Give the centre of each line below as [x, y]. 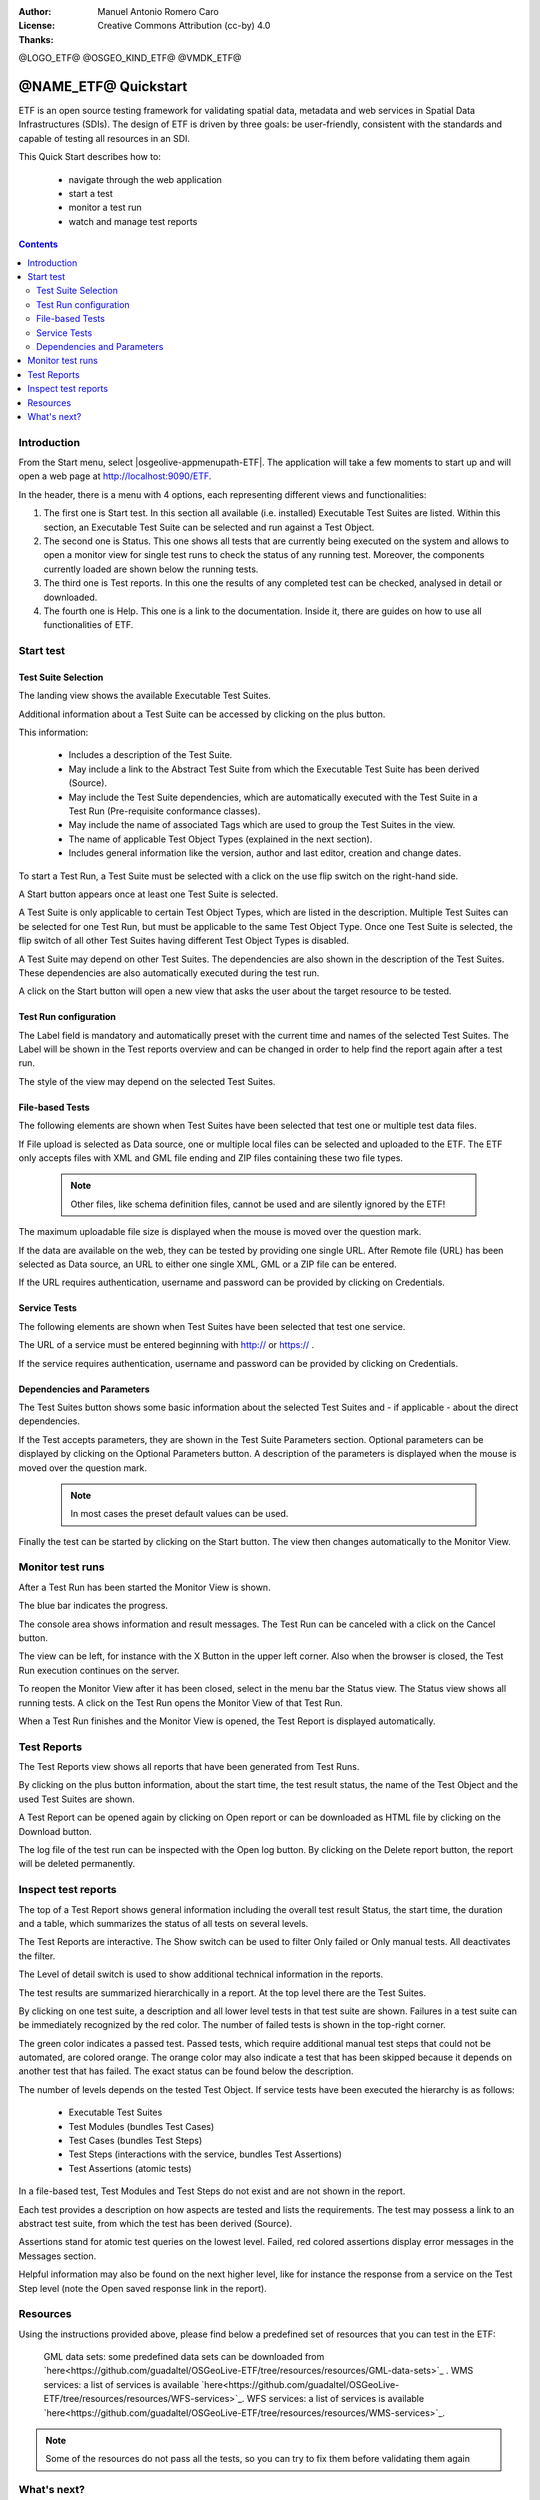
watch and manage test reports [133, 221]
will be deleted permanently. [77, 1864]
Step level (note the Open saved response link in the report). [142, 2288]
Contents [38, 244]
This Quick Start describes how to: [90, 157]
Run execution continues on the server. [99, 1670]
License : [36, 26]
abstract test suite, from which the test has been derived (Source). [155, 2223]
